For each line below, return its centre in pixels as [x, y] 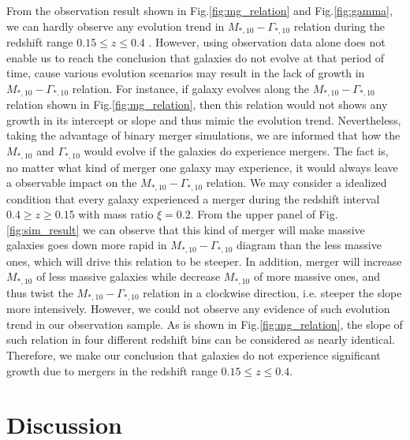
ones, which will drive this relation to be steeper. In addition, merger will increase [204, 261]
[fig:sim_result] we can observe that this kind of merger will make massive [186, 229]
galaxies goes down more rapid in [87, 245]
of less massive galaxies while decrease [129, 276]
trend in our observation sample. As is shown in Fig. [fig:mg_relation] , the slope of [205, 324]
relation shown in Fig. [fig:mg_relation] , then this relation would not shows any [197, 104]
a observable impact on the [72, 183]
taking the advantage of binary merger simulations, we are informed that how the [203, 135]
